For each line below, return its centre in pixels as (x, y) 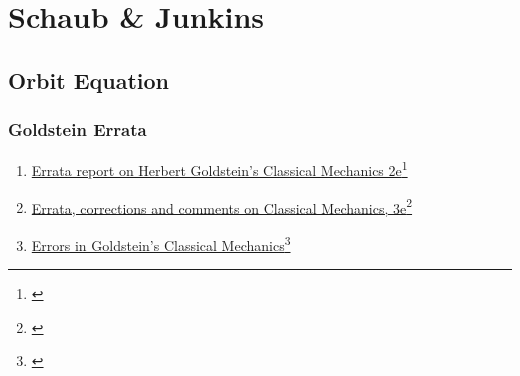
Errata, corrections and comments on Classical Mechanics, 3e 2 (222, 206)
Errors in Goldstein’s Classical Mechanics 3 (161, 243)
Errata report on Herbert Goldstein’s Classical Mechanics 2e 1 (219, 169)
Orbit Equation (89, 79)
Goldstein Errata (77, 129)
